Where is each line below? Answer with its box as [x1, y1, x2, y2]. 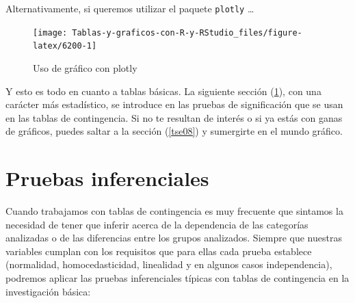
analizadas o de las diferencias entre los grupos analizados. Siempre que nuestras [5, 230, 342, 245]
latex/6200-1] [33, 41, 97, 51]
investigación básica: [5, 284, 91, 298]
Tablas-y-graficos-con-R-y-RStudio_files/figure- [72, 27, 302, 38]
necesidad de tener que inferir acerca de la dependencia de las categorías [5, 217, 308, 231]
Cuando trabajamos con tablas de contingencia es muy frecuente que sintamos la [5, 204, 343, 218]
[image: [33, 27, 68, 38]
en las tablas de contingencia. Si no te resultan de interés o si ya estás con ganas [5, 110, 343, 124]
